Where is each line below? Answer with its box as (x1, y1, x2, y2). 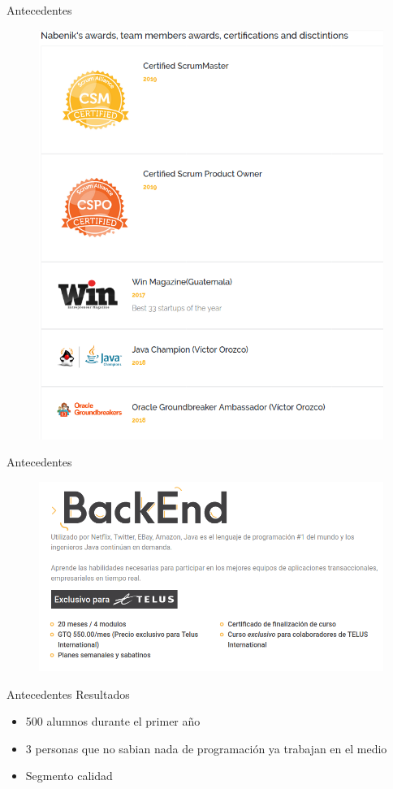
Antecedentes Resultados (6, 685, 130, 702)
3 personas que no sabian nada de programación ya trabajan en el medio (25, 739, 387, 756)
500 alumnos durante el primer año (25, 713, 201, 730)
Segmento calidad (25, 767, 113, 784)
